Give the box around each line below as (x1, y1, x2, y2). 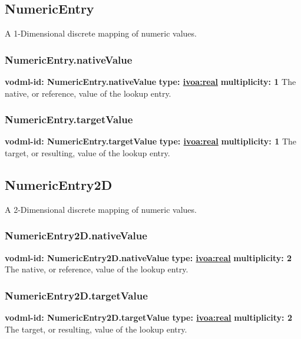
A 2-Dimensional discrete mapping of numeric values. (5, 203, 197, 215)
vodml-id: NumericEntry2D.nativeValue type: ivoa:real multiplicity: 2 (5, 251, 292, 264)
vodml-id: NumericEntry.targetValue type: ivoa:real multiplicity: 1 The (5, 135, 297, 147)
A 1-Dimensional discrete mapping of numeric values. (5, 27, 197, 40)
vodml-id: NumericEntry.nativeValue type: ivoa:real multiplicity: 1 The (5, 75, 296, 88)
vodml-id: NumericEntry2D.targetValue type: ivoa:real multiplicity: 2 (5, 311, 292, 324)
